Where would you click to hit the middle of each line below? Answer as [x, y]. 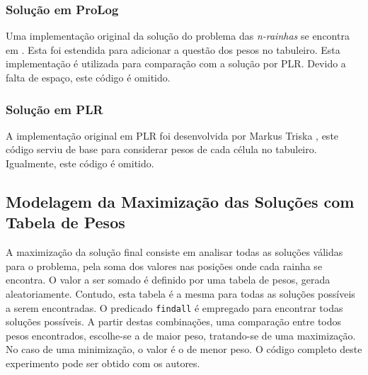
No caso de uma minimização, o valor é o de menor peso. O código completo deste [184, 349]
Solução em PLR [54, 109]
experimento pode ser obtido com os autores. [103, 363]
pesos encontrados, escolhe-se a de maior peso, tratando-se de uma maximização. [181, 335]
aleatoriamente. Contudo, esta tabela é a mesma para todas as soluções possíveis [180, 293]
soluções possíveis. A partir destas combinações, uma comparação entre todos [174, 321]
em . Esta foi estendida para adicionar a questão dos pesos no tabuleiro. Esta [173, 49]
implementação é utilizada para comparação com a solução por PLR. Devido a [176, 63]
